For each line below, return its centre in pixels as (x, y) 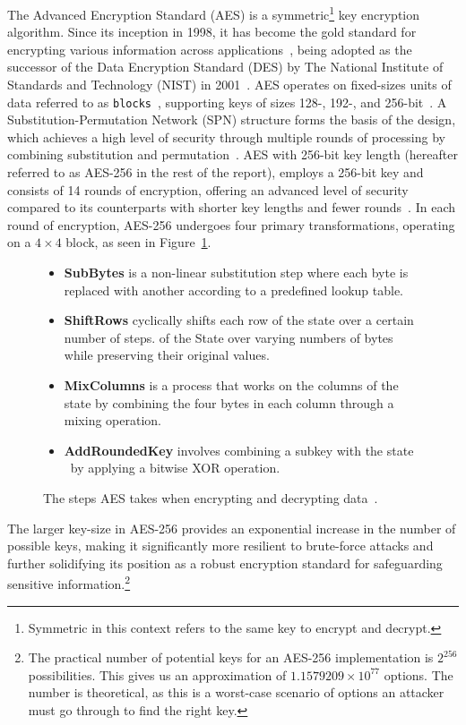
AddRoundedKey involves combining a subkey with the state (239, 450)
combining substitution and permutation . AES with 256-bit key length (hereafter (233, 154)
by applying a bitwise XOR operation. (175, 468)
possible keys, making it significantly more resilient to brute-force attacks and (220, 546)
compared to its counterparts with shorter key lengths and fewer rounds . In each (231, 207)
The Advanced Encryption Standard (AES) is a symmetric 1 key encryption (214, 13)
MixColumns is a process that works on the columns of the (231, 385)
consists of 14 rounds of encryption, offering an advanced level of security (208, 189)
